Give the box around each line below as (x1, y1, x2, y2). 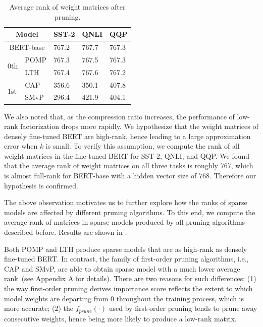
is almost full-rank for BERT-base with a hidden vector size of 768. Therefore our (4, 170, 256, 181)
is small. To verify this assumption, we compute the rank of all (45, 141, 240, 151)
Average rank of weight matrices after (9, 2, 126, 12)
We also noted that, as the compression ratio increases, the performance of (4, 111, 235, 121)
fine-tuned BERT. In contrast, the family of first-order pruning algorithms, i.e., (4, 253, 249, 264)
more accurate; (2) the (4, 303, 73, 313)
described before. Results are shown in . (4, 227, 127, 237)
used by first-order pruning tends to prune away (109, 303, 257, 313)
